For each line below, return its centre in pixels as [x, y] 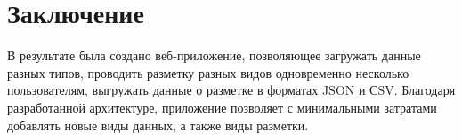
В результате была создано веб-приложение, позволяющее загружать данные [214, 55]
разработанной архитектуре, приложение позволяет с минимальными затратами [222, 107]
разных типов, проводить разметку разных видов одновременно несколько [208, 72]
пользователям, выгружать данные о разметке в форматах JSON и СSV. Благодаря [231, 90]
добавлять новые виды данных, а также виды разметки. [158, 124]
